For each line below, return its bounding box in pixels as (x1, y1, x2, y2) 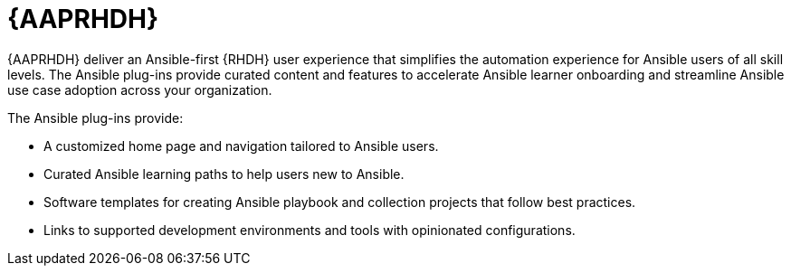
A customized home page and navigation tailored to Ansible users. (43, 137, 439, 154)
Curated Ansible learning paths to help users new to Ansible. (43, 165, 405, 182)
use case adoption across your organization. (7, 81, 272, 98)
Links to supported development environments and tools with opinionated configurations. (43, 221, 576, 238)
